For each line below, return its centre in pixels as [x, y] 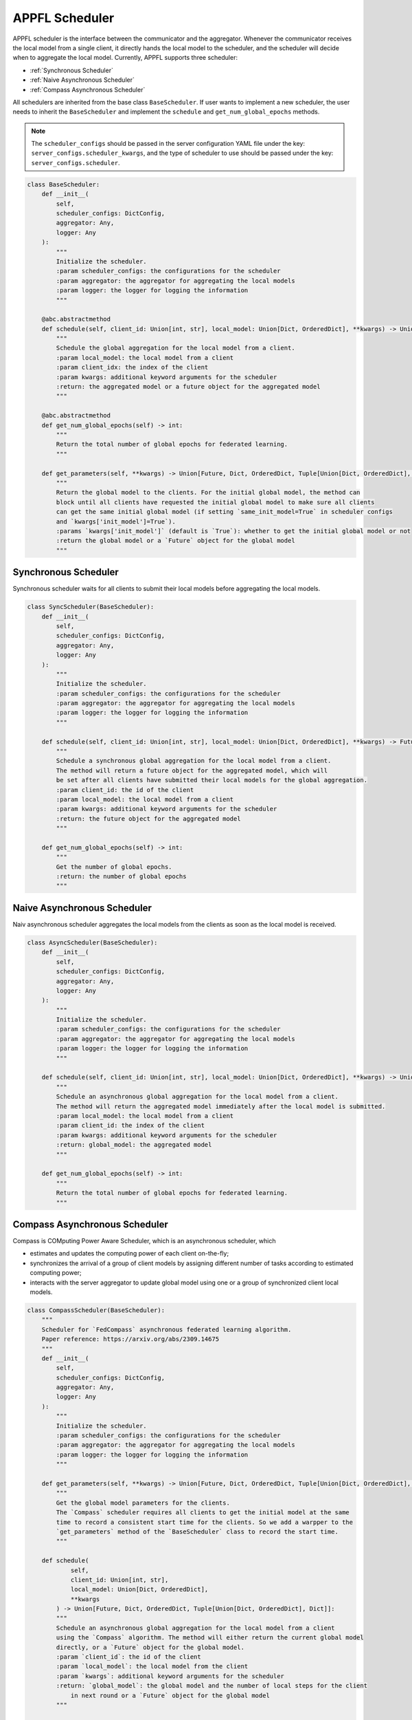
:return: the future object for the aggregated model [148, 818]
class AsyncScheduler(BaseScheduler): [92, 942]
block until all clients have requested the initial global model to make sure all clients [215, 502]
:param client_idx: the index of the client [132, 367]
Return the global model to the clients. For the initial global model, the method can [208, 493]
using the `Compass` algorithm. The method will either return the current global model [210, 1638]
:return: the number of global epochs [121, 877]
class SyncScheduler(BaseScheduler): [91, 607]
